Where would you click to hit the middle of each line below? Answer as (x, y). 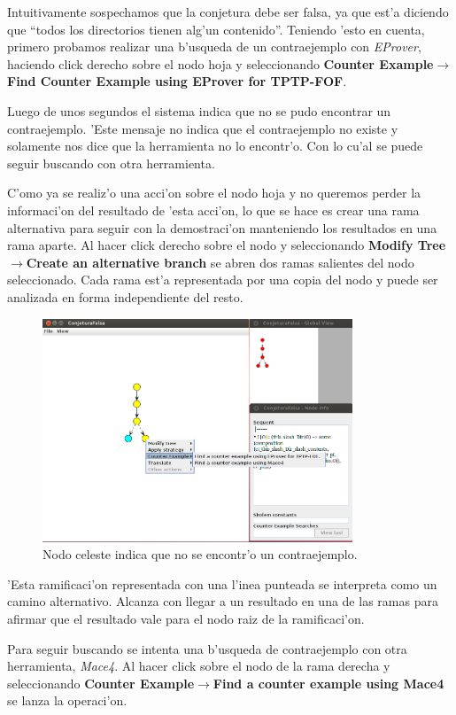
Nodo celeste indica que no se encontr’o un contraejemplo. (200, 554)
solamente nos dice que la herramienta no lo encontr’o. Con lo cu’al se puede (215, 146)
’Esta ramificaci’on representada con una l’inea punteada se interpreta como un (222, 583)
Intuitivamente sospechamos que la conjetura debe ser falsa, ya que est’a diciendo (228, 12)
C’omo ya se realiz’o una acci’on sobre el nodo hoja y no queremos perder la (214, 193)
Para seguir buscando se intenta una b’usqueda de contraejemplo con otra (207, 648)
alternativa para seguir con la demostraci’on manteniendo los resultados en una (222, 227)
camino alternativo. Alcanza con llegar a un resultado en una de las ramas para (223, 601)
